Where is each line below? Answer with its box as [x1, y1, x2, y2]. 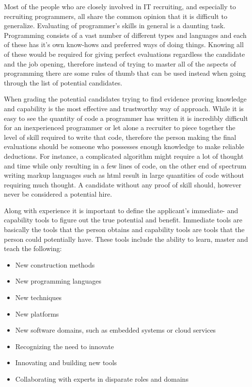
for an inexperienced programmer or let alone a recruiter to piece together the [4, 122, 236, 133]
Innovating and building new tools [15, 357, 117, 368]
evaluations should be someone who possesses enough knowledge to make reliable [4, 141, 244, 151]
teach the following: [4, 243, 62, 253]
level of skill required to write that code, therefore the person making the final [4, 132, 236, 142]
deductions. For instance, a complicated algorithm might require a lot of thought [4, 151, 244, 161]
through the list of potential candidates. [4, 77, 123, 87]
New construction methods [15, 259, 95, 269]
